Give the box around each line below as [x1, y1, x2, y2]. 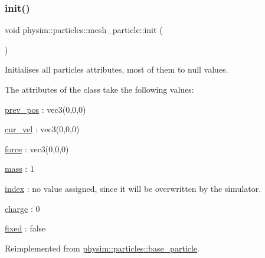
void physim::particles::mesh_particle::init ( [5, 24, 163, 36]
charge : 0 [5, 202, 40, 214]
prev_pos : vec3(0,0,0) [5, 103, 86, 115]
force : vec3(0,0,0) [5, 142, 69, 155]
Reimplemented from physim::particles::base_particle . [5, 241, 199, 254]
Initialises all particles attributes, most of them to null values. [5, 63, 228, 76]
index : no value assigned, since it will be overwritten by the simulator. [5, 182, 261, 194]
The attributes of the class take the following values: [5, 83, 194, 95]
